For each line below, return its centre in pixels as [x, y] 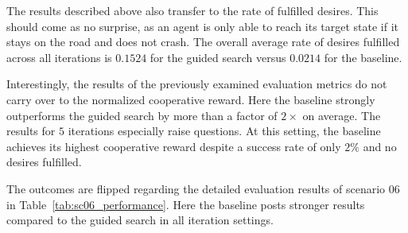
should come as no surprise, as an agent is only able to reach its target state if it [203, 26]
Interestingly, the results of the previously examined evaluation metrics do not [197, 84]
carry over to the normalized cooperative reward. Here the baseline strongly [191, 99]
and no [380, 146]
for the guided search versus [218, 57]
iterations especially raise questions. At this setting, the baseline [224, 131]
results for [31, 131]
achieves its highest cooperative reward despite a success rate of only [174, 146]
